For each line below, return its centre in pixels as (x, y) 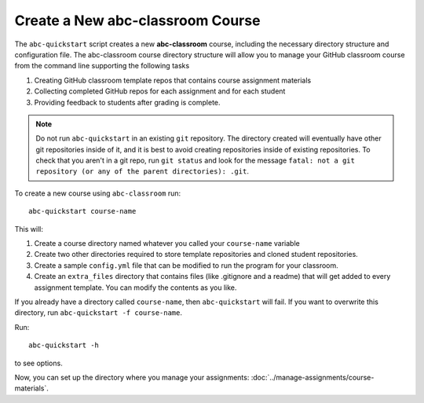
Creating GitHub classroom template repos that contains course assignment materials (173, 80)
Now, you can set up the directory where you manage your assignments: (132, 377)
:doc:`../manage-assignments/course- (313, 377)
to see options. (38, 363)
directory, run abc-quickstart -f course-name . (98, 313)
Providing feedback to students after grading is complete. (127, 102)
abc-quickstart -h (64, 345)
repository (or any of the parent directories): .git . (142, 171)
